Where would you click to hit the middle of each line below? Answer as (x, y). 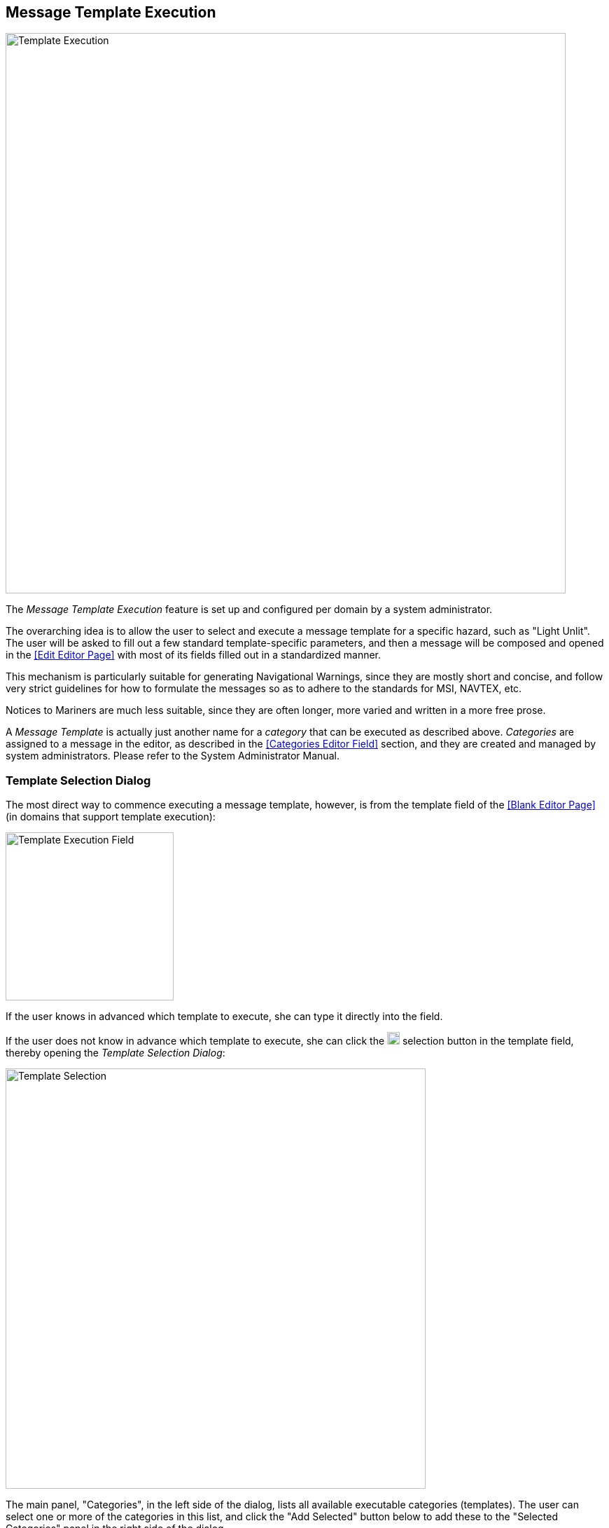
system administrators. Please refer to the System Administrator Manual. (173, 756)
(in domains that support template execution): (111, 817)
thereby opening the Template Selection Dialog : (115, 1053)
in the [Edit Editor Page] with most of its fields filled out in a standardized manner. (194, 655)
